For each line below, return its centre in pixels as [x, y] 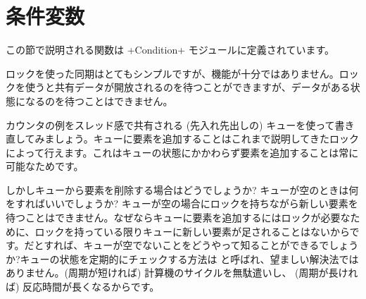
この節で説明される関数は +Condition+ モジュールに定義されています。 [170, 50]
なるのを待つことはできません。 [99, 100]
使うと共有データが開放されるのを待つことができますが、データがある [188, 87]
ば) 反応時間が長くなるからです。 [83, 287]
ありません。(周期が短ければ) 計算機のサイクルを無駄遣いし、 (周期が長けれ [182, 273]
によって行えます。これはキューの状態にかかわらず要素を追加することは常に [182, 152]
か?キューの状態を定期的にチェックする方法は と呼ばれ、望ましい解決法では [182, 258]
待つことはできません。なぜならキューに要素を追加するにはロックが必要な [178, 218]
